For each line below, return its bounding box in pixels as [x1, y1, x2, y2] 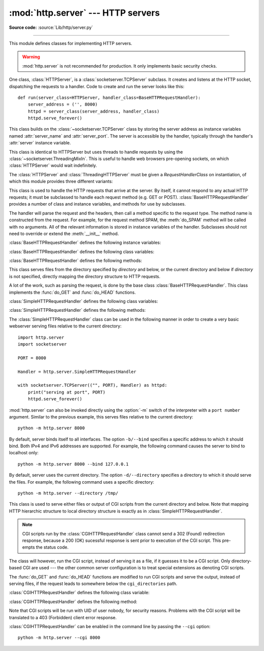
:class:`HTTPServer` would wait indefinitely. [9, 163, 97, 168]
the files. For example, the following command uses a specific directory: [9, 479, 154, 485]
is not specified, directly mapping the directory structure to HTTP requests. [9, 273, 161, 279]
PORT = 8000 [18, 355, 46, 361]
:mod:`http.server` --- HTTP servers [9, 7, 160, 18]
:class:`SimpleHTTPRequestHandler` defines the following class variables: [9, 299, 158, 304]
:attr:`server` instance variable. [9, 140, 71, 146]
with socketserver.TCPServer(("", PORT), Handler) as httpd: [18, 382, 167, 388]
